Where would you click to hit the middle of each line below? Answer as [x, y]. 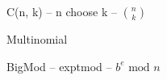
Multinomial [37, 39]
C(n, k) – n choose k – [62, 11]
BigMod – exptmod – [59, 66]
